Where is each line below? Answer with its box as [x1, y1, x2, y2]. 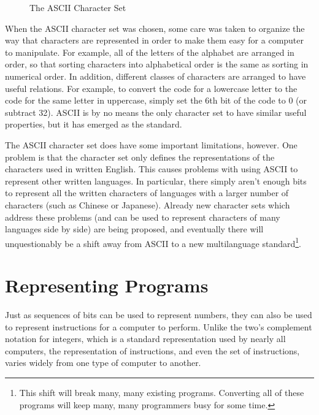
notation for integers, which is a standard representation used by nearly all [5, 332, 286, 345]
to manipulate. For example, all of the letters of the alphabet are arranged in [5, 45, 294, 58]
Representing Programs [5, 273, 209, 298]
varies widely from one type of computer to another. [5, 356, 201, 369]
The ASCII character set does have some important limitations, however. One [5, 138, 298, 151]
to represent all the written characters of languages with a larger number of [5, 186, 289, 199]
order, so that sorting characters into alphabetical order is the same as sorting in [5, 58, 309, 70]
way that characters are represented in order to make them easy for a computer [5, 34, 304, 47]
